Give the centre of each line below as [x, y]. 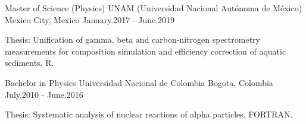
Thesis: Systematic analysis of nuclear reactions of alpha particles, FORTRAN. [149, 114]
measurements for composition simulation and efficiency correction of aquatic [146, 51]
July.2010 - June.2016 [44, 94]
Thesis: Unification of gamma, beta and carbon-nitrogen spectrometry [132, 39]
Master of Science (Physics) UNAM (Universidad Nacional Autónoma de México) [154, 8]
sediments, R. [29, 63]
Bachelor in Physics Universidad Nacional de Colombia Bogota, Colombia [139, 82]
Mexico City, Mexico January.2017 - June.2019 [90, 19]
